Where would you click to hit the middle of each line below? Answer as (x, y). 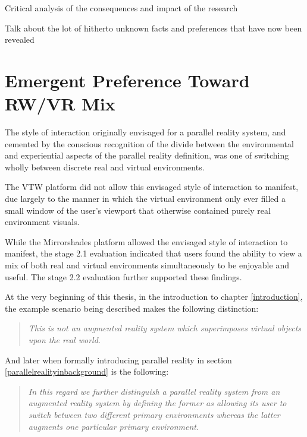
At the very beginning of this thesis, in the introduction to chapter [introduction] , (154, 297)
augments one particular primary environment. (114, 426)
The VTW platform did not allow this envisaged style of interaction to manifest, (152, 187)
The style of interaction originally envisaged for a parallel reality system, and (145, 132)
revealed (20, 39)
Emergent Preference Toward (127, 80)
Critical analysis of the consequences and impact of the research (121, 8)
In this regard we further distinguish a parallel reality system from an (154, 391)
